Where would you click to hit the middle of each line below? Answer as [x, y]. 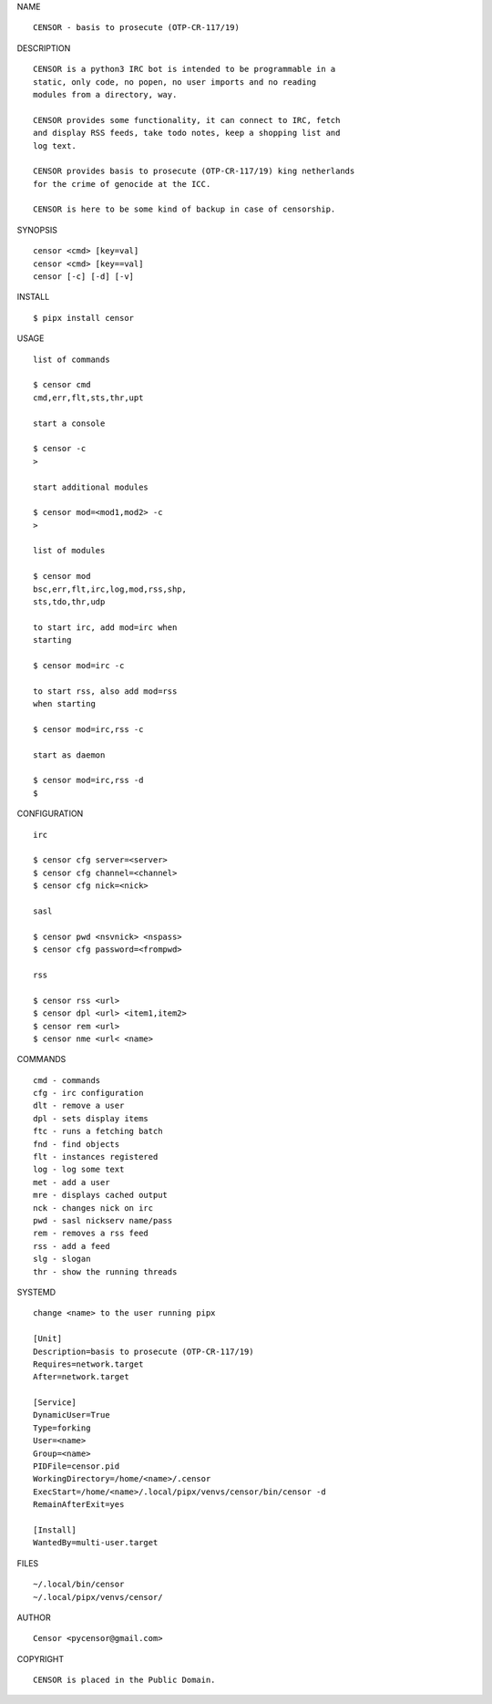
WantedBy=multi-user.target [96, 1543]
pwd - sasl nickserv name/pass [103, 1220]
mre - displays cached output [101, 1195]
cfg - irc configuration [88, 1093]
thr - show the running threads [105, 1271]
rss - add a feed [72, 1246]
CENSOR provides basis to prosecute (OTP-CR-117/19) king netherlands [194, 171]
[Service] [55, 1403]
